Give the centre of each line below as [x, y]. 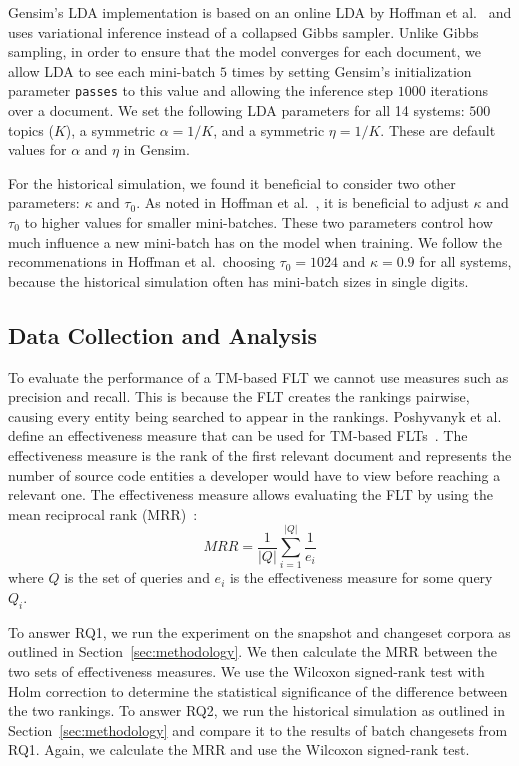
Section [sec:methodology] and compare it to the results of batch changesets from [258, 729]
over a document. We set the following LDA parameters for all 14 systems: [236, 110]
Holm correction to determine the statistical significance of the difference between [258, 690]
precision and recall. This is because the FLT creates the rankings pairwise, [239, 396]
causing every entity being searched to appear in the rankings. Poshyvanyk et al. [255, 415]
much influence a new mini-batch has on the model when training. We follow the [255, 241]
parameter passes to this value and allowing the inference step [201, 90]
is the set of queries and [137, 577]
